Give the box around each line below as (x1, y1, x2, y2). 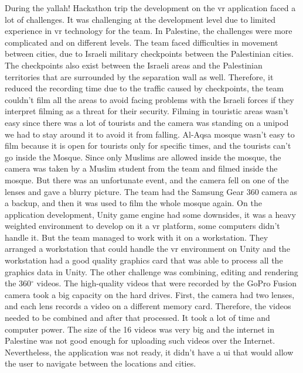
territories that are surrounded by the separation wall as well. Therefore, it (5, 70, 274, 83)
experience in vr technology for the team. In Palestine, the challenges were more (5, 25, 292, 37)
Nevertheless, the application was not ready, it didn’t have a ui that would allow (5, 345, 294, 358)
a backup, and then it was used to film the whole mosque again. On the (5, 197, 262, 209)
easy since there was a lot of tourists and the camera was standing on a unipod (5, 116, 289, 128)
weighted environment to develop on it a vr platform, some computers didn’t (5, 220, 280, 232)
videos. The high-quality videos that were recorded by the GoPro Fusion (36, 277, 297, 289)
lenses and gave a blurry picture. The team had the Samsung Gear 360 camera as (5, 185, 298, 197)
